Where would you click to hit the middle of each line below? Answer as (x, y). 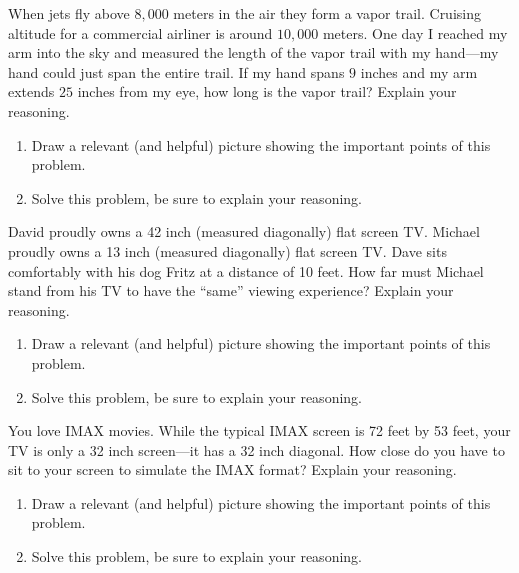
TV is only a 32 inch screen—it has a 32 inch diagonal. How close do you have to (256, 449)
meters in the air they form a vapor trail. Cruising (327, 13)
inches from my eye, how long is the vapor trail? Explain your (267, 91)
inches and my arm (419, 71)
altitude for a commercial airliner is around (140, 32)
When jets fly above (69, 13)
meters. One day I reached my (415, 32)
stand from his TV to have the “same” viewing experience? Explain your (231, 290)
